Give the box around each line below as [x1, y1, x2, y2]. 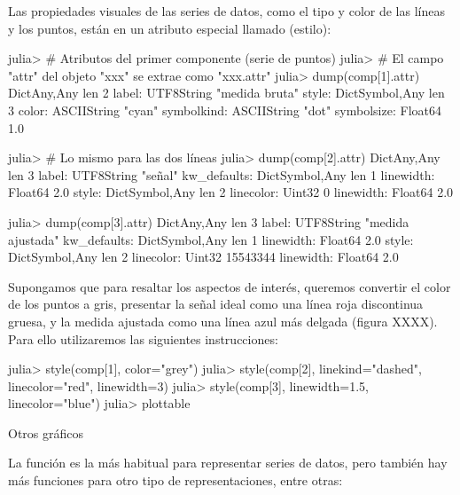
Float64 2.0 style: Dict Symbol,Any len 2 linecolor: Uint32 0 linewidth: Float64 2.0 [8, 183, 454, 201]
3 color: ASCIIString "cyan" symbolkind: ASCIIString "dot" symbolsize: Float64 [8, 100, 441, 119]
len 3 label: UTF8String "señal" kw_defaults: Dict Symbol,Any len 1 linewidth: [8, 165, 435, 184]
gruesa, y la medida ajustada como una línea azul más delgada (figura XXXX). [8, 311, 438, 330]
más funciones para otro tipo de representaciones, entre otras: [8, 471, 343, 490]
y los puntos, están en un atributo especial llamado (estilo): [8, 19, 331, 37]
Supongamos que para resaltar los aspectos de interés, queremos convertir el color [8, 277, 451, 295]
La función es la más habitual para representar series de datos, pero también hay [8, 453, 448, 472]
